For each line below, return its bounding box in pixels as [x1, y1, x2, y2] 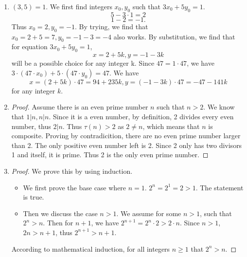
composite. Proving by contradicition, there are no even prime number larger [11, 130, 241, 141]
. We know [203, 102, 235, 112]
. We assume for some [116, 208, 181, 218]
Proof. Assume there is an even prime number [11, 102, 148, 112]
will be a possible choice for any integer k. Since [11, 58, 155, 68]
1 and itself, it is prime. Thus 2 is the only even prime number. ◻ [11, 149, 209, 160]
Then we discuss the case [23, 208, 98, 218]
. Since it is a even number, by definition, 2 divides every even [49, 111, 234, 121]
